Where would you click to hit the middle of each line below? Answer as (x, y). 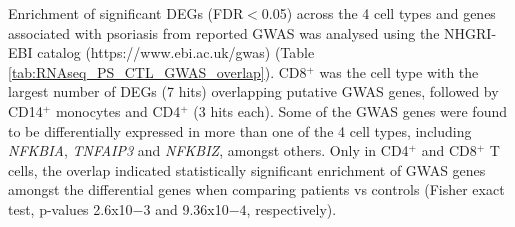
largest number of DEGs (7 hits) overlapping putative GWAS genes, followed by (253, 91)
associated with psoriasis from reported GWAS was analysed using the (224, 32)
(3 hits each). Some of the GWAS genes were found (350, 110)
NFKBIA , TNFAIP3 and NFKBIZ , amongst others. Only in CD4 (208, 150)
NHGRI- (470, 32)
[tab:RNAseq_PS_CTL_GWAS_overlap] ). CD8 (157, 71)
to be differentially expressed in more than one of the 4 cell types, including (240, 130)
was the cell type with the (399, 71)
